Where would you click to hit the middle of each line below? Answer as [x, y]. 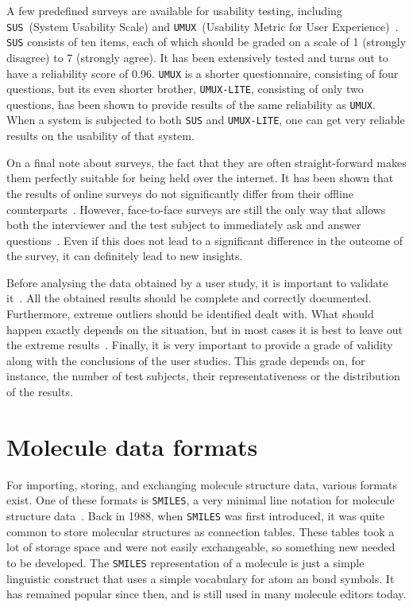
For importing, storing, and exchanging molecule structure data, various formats [202, 484]
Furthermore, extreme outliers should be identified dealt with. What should [190, 314]
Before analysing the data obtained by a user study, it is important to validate [197, 282]
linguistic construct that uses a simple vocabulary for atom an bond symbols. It [201, 578]
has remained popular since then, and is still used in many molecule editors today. [206, 594]
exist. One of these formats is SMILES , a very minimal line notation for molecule [201, 500]
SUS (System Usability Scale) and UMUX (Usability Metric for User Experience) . [203, 26]
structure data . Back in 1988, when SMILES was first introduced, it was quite [196, 516]
